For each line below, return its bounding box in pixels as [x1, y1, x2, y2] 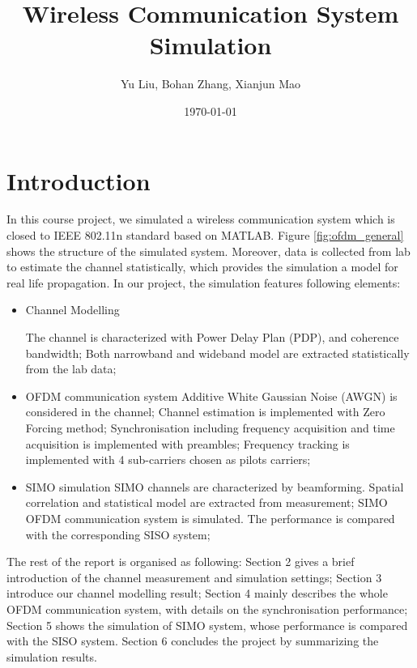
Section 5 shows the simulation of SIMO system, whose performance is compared [6, 616, 408, 633]
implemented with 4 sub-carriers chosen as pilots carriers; [25, 451, 311, 468]
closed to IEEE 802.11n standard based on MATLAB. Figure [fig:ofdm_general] [6, 227, 404, 244]
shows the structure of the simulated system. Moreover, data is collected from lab [6, 242, 411, 259]
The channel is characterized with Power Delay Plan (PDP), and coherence [25, 329, 399, 345]
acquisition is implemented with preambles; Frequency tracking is [25, 435, 350, 452]
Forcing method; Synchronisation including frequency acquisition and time [25, 419, 395, 436]
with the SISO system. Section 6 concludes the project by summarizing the [6, 632, 379, 649]
